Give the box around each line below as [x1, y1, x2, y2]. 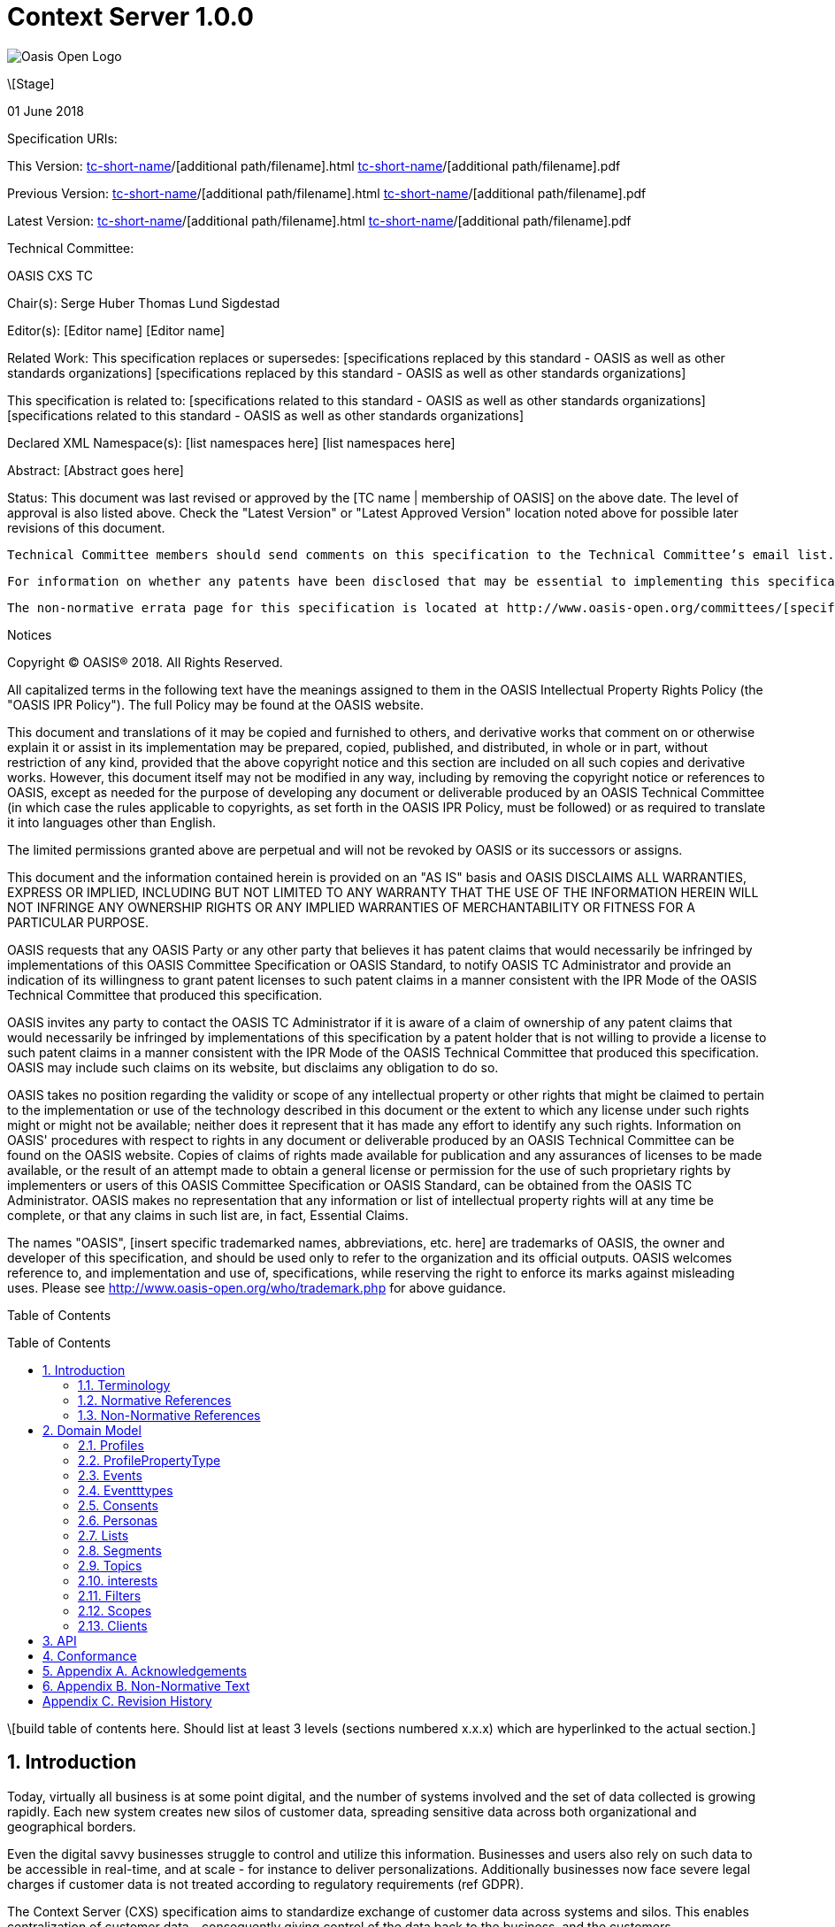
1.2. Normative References [78, 1392, 232, 1408]
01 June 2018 [7, 103, 84, 119]
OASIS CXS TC [7, 267, 93, 283]
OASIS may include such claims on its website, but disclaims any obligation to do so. [7, 1059, 499, 1075]
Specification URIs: [7, 130, 118, 146]
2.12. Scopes [78, 1602, 152, 1618]
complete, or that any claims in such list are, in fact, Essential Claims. [7, 1207, 409, 1223]
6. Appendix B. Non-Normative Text [42, 1677, 250, 1693]
